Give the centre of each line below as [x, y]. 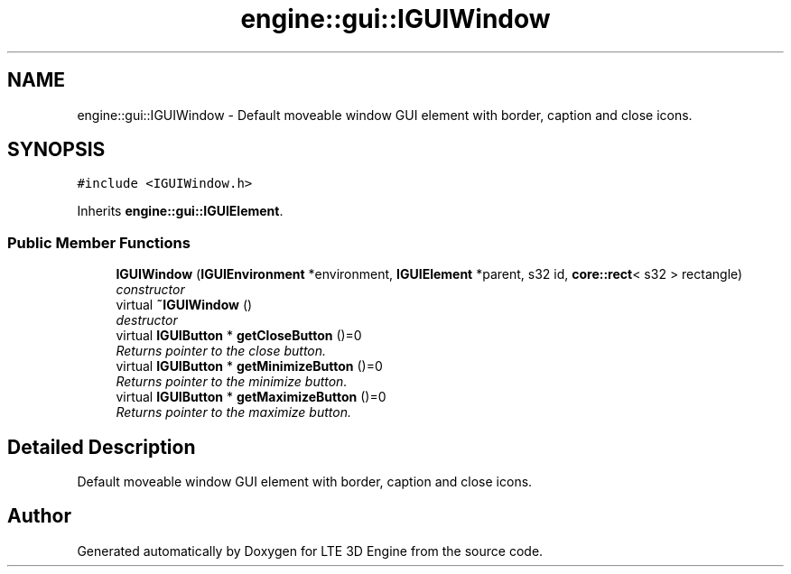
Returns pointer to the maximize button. [233, 412]
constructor [150, 290]
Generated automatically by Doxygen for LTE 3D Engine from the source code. [310, 551]
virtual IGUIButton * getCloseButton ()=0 [239, 336]
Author [39, 516]
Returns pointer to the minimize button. [232, 382]
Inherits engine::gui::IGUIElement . [180, 211]
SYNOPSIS [56, 150]
